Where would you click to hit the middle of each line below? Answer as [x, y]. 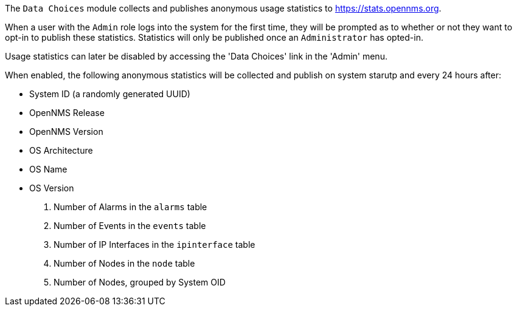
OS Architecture [61, 150]
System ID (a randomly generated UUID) [110, 94]
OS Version [52, 188]
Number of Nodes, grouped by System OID [140, 282]
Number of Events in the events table [130, 226]
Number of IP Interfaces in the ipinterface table [154, 244]
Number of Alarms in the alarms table [130, 207]
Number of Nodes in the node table [124, 263]
